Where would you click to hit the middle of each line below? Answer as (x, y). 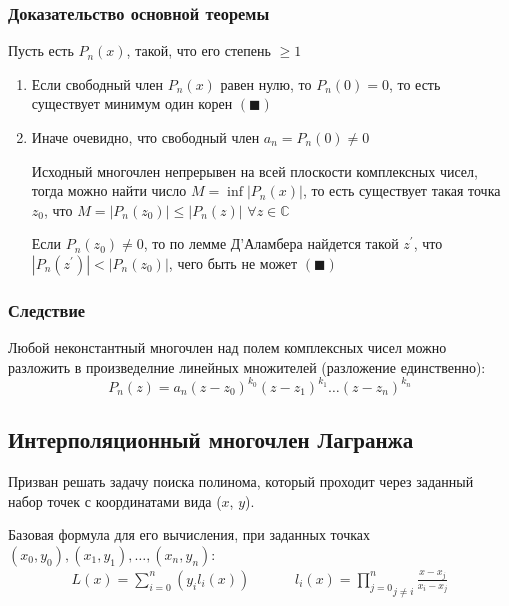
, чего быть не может (233, 262)
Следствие (47, 309)
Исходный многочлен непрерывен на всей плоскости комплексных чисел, (254, 170)
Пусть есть (41, 50)
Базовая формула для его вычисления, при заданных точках (189, 534)
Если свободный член (97, 83)
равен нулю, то (266, 83)
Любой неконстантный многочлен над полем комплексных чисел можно (227, 347)
